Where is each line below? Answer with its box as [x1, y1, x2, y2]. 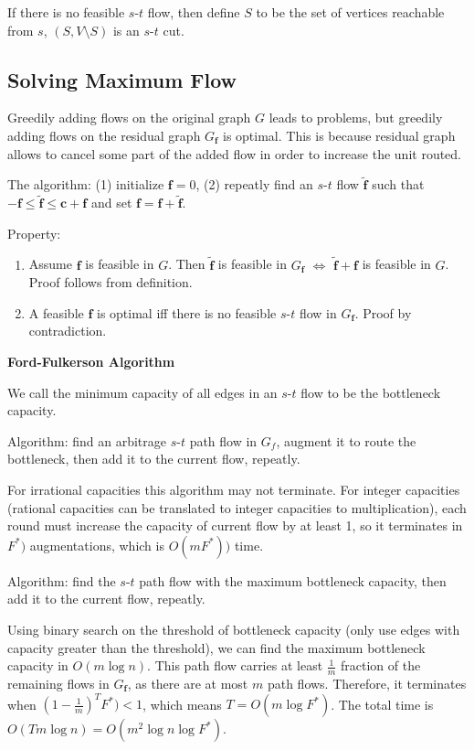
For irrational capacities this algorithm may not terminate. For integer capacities [7, 479, 460, 498]
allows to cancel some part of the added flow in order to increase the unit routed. [7, 144, 462, 163]
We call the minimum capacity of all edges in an [7, 382, 278, 402]
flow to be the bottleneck [300, 382, 441, 402]
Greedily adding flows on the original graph [7, 108, 251, 127]
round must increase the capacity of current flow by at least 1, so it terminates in [7, 516, 463, 535]
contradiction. [28, 321, 107, 340]
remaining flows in [7, 673, 110, 692]
